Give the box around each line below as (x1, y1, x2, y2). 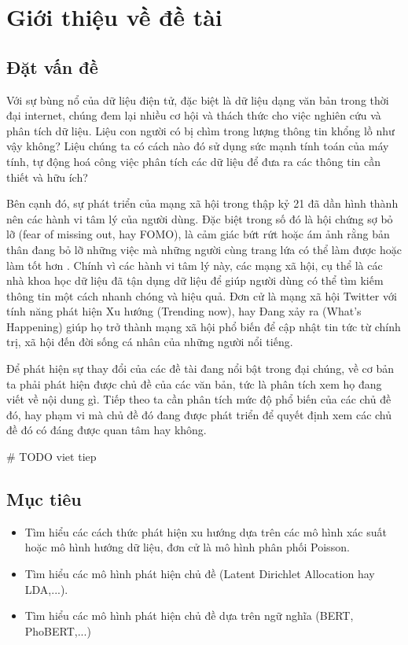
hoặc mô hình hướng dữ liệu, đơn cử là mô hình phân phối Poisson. (24, 539, 350, 555)
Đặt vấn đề (6, 54, 98, 79)
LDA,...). (24, 580, 68, 597)
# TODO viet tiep (6, 448, 97, 465)
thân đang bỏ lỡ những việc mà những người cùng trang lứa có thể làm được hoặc (6, 241, 402, 257)
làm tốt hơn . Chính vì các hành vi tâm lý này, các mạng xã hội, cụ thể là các (6, 256, 383, 273)
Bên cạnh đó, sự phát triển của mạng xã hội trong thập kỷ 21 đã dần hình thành (6, 195, 399, 212)
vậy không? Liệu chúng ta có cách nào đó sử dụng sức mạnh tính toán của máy (6, 138, 389, 154)
